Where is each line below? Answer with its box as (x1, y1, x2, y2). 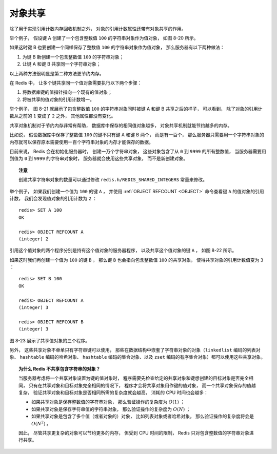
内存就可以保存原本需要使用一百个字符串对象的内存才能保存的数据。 (9, 139, 153, 145)
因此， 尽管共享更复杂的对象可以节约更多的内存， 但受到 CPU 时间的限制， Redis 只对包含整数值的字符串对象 (18, 429, 250, 436)
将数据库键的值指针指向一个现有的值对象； (22, 89, 112, 95)
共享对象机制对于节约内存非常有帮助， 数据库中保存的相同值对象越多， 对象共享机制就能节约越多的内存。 (9, 122, 232, 128)
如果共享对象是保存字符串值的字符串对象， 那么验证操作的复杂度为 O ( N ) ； (31, 406, 191, 412)
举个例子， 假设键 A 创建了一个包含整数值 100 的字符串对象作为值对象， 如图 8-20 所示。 (9, 35, 199, 41)
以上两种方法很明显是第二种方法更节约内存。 (9, 70, 104, 76)
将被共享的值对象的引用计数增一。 (22, 96, 94, 102)
